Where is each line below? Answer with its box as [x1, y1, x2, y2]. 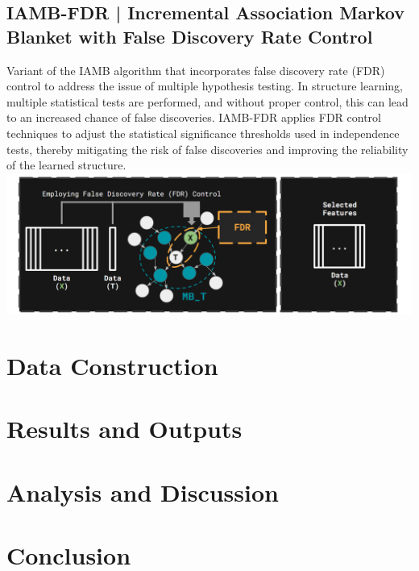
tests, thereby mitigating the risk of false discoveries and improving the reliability [6, 140, 409, 157]
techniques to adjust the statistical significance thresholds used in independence [6, 124, 400, 141]
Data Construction [6, 348, 218, 381]
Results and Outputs [6, 412, 243, 445]
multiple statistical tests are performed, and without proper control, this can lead [6, 93, 409, 110]
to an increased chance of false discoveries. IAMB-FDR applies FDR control [6, 109, 381, 126]
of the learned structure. [6, 156, 127, 173]
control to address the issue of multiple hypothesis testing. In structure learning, [6, 77, 403, 94]
